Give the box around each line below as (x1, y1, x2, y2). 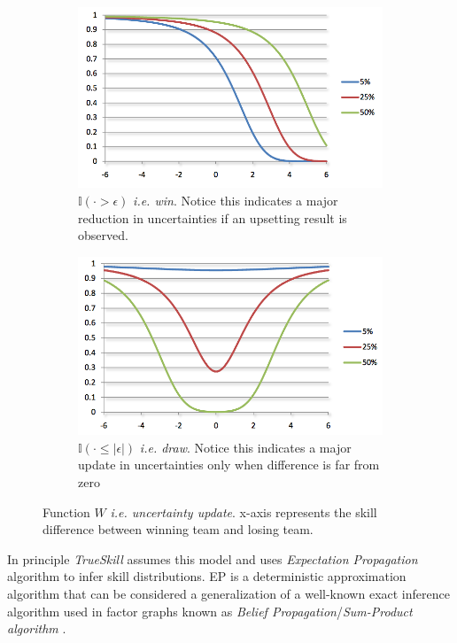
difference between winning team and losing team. (43, 520, 314, 538)
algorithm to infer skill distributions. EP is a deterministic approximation (7, 567, 407, 585)
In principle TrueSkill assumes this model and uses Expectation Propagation (7, 549, 418, 568)
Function (43, 502, 90, 521)
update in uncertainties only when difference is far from (78, 455, 380, 474)
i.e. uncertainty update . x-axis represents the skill (110, 502, 377, 521)
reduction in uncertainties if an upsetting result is (78, 208, 347, 227)
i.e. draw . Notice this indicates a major (139, 438, 352, 456)
